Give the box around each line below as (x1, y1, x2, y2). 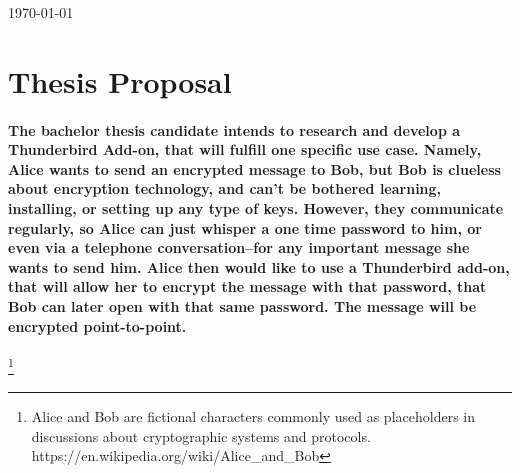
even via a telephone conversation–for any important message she (8, 237, 470, 258)
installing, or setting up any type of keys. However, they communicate (8, 197, 504, 218)
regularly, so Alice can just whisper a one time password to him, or (8, 217, 482, 238)
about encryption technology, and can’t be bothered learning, (8, 178, 442, 199)
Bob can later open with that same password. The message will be (8, 295, 477, 316)
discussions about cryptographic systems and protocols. (31, 425, 371, 446)
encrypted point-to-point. (8, 315, 187, 336)
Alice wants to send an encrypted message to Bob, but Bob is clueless (8, 158, 501, 179)
